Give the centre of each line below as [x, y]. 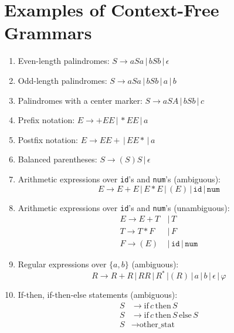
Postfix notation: [48, 139]
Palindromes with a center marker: [80, 100]
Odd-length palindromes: [62, 80]
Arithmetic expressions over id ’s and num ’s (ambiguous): [119, 179]
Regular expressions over [62, 264]
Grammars [48, 33]
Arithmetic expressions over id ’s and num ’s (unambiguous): [124, 207]
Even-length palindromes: [64, 61]
